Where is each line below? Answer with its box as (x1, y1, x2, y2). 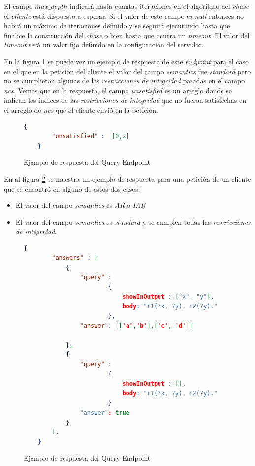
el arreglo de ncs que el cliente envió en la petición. (4, 104, 158, 115)
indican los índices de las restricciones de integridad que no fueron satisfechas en (4, 95, 246, 105)
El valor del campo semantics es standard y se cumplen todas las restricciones (15, 216, 251, 227)
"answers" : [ (52, 254, 98, 262)
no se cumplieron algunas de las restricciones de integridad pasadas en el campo (4, 76, 245, 86)
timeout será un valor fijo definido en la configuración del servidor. (4, 39, 204, 50)
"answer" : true (80, 409, 129, 416)
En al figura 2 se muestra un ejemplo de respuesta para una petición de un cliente (4, 173, 251, 184)
